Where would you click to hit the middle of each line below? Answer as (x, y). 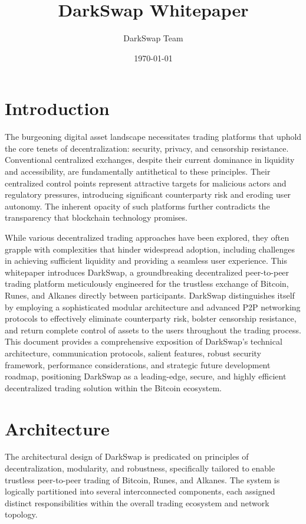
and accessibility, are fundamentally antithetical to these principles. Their (138, 171)
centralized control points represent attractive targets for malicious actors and (146, 183)
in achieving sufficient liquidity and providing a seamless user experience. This (146, 261)
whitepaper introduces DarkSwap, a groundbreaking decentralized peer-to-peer (147, 272)
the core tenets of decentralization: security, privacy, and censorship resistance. (147, 148)
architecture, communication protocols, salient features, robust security (133, 353)
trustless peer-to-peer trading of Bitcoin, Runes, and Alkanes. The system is (142, 479)
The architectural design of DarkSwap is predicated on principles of (127, 456)
